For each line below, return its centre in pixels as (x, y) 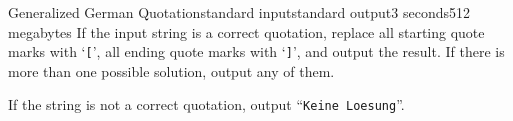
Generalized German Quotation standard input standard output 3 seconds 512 (239, 12)
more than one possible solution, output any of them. (171, 70)
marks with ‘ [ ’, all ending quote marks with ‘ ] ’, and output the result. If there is (256, 51)
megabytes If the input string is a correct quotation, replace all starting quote (246, 31)
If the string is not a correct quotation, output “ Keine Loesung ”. (206, 104)
